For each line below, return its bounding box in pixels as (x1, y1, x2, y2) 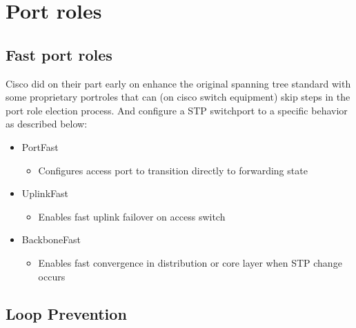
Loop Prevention (6, 303, 127, 324)
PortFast (21, 139, 59, 154)
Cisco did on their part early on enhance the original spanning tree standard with (6, 76, 351, 90)
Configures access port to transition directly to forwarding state (38, 163, 308, 177)
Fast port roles (6, 43, 112, 65)
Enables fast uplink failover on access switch (38, 209, 226, 223)
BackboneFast (21, 232, 81, 247)
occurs (38, 269, 66, 283)
